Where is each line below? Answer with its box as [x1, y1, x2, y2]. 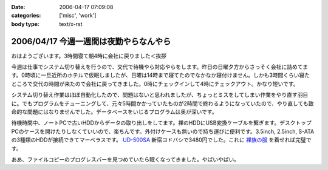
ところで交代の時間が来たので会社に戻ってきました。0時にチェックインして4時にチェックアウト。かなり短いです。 [11, 80, 299, 87]
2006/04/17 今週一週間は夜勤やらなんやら [11, 36, 171, 47]
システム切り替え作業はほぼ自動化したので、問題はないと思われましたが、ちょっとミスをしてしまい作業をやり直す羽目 [11, 91, 309, 99]
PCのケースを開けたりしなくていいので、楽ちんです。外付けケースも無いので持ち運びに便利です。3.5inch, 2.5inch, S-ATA [11, 128, 315, 135]
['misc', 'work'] [59, 12, 97, 19]
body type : [11, 20, 39, 27]
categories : [11, 12, 41, 19]
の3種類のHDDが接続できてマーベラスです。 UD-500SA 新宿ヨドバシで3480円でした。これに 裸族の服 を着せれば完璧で [11, 136, 312, 143]
